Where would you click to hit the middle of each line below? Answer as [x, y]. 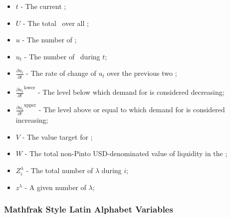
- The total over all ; [56, 23]
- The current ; [43, 6]
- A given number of [55, 187]
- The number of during [62, 56]
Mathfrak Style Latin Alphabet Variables [89, 209]
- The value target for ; [57, 136]
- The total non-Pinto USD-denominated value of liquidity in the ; [126, 153]
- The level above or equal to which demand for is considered [132, 109]
